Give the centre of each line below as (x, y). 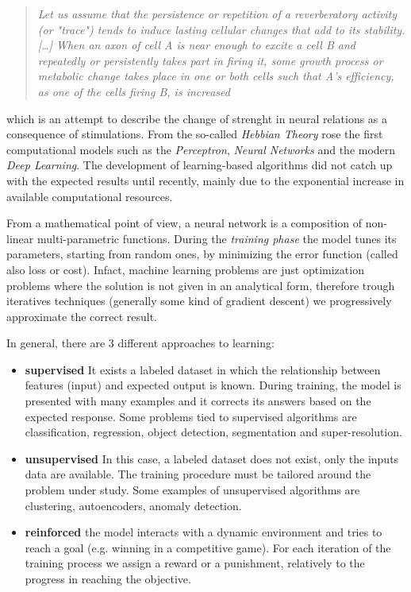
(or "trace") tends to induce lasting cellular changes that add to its (199, 29)
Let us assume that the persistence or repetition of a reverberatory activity (217, 14)
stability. (384, 29)
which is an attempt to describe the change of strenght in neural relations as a (197, 118)
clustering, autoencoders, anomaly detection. (133, 505)
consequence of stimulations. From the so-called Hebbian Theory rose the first (195, 134)
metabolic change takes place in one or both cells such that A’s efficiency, (216, 76)
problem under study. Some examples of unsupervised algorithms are (192, 490)
